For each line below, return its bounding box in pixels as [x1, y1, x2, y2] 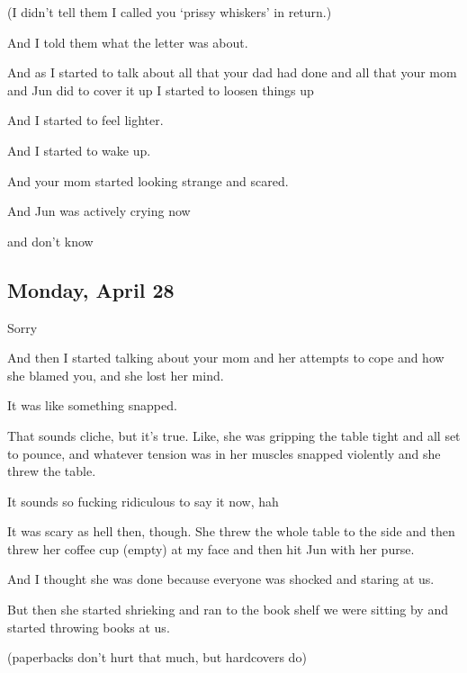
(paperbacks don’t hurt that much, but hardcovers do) [7, 648, 307, 667]
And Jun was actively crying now [7, 202, 191, 220]
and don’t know [7, 231, 94, 250]
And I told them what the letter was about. [7, 32, 248, 51]
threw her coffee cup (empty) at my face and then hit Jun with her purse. [7, 539, 415, 558]
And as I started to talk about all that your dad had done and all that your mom [7, 63, 457, 82]
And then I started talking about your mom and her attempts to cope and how [7, 348, 445, 367]
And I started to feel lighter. [7, 111, 164, 130]
